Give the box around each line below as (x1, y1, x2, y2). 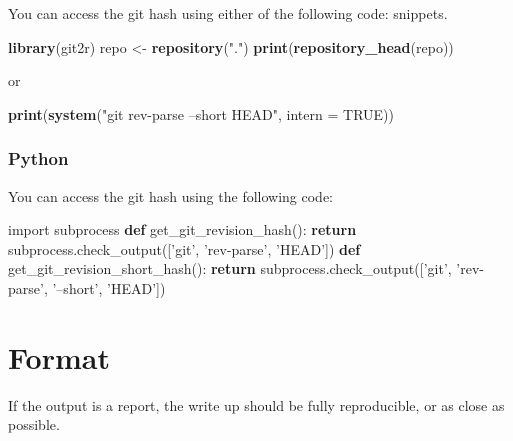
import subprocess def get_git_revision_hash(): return (8, 219, 357, 240)
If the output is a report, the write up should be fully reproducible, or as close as (8, 394, 505, 415)
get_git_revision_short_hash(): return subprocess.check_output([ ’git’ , (8, 258, 452, 279)
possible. (8, 414, 60, 435)
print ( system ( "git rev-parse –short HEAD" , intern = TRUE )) (8, 103, 394, 124)
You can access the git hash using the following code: (8, 185, 334, 206)
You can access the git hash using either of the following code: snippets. (8, 3, 448, 23)
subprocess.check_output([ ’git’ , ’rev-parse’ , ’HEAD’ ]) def (8, 238, 361, 259)
